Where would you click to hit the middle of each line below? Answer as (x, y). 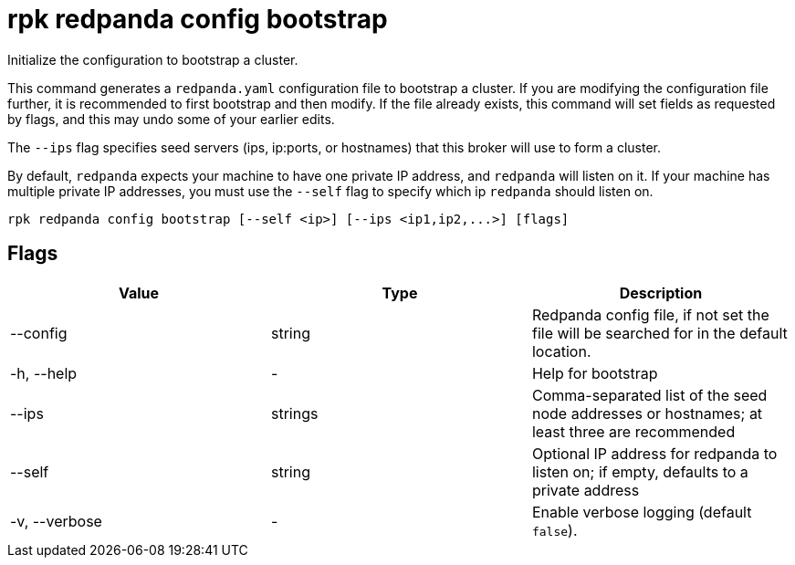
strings (294, 413)
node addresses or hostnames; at (647, 413)
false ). (554, 530)
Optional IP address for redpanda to (654, 453)
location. (561, 351)
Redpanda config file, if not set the (650, 314)
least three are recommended (633, 431)
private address (586, 490)
